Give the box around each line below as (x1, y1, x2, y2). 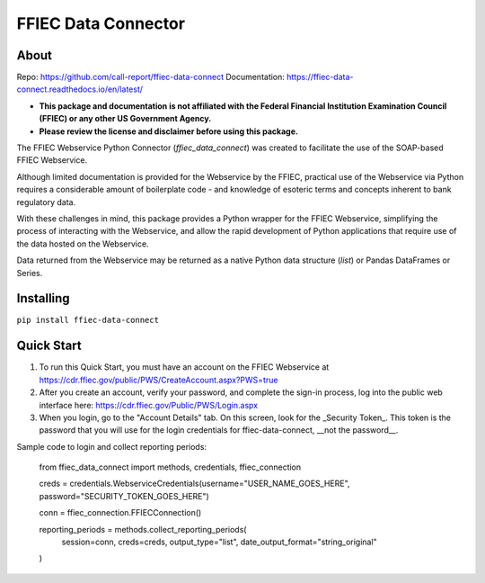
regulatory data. (16, 196, 76, 207)
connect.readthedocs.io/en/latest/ (16, 84, 144, 94)
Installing (16, 291, 71, 306)
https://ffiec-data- (286, 72, 354, 83)
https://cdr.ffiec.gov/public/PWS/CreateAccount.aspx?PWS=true (39, 374, 278, 385)
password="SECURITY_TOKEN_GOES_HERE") (39, 490, 210, 501)
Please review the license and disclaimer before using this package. (39, 126, 298, 137)
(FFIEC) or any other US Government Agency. (39, 113, 212, 124)
